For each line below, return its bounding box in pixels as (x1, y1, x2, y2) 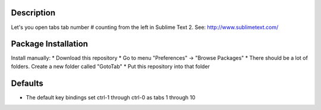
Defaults (11, 78, 44, 88)
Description (11, 8, 56, 18)
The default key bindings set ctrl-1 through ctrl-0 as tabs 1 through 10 (26, 93, 196, 101)
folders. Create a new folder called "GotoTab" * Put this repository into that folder (11, 63, 210, 70)
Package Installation (11, 39, 89, 49)
